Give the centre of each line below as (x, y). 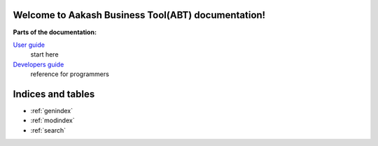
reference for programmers (70, 74)
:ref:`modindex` (52, 121)
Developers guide (38, 64)
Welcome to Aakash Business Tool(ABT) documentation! (139, 15)
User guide (29, 45)
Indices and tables (54, 94)
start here (44, 54)
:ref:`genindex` (52, 110)
